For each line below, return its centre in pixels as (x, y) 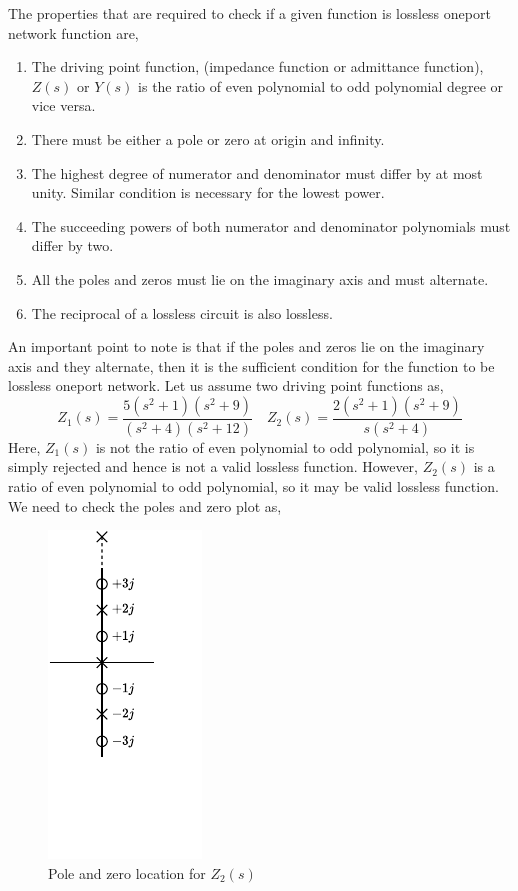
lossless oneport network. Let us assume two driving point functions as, (226, 385)
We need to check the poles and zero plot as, (145, 505)
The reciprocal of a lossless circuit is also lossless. (182, 312)
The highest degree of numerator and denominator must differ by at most (257, 172)
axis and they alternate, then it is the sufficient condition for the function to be (251, 365)
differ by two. (72, 245)
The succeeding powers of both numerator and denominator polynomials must (271, 225)
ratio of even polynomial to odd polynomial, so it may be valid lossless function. (253, 485)
